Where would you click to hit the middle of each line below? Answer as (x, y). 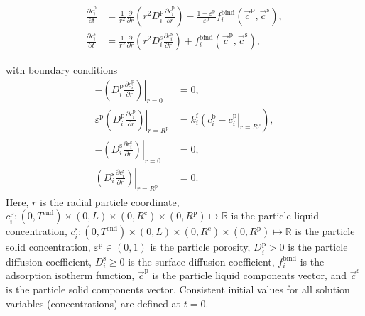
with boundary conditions (62, 70)
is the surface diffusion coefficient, (201, 261)
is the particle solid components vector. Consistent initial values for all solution (178, 289)
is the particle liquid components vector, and (250, 275)
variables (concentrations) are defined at (93, 303)
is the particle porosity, (200, 247)
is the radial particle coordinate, (109, 201)
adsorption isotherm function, (70, 275)
